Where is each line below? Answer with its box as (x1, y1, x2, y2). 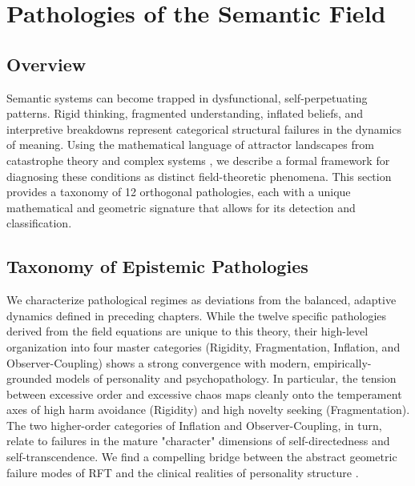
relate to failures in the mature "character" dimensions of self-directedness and (6, 432, 390, 449)
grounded (6, 370, 52, 387)
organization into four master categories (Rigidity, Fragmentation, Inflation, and (6, 338, 401, 355)
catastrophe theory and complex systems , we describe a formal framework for (6, 151, 390, 168)
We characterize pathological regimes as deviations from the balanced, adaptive (6, 291, 397, 308)
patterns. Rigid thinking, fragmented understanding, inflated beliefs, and (6, 105, 364, 122)
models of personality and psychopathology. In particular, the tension (55, 370, 397, 387)
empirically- (313, 354, 372, 371)
